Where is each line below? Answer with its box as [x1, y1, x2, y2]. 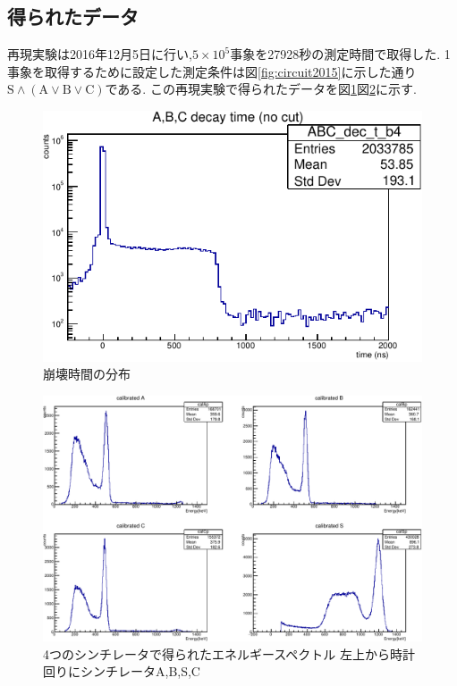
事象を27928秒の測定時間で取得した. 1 [230, 45, 451, 63]
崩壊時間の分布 [43, 364, 131, 383]
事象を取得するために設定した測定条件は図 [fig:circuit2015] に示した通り [7, 62, 417, 80]
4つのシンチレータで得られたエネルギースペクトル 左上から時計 [43, 644, 415, 663]
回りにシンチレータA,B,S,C [43, 662, 200, 681]
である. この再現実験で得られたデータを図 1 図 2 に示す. [105, 79, 417, 98]
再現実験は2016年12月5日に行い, [7, 45, 192, 63]
